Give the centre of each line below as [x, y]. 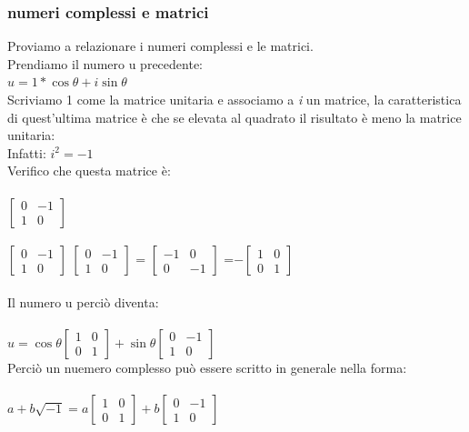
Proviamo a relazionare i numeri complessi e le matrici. [160, 46]
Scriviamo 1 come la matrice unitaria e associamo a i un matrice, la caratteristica [234, 99]
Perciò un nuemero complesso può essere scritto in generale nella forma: [207, 367]
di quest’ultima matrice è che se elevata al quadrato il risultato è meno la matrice [234, 117]
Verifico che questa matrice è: [89, 171]
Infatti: [27, 152]
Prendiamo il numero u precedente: [105, 63]
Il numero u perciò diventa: [83, 301]
